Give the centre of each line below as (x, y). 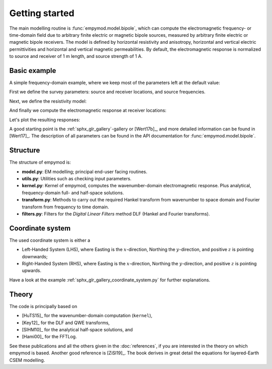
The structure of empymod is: (40, 162)
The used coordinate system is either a (50, 240)
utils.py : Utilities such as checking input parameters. (77, 179)
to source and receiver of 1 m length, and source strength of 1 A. (76, 56)
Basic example (33, 70)
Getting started (42, 13)
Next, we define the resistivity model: (48, 101)
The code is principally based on (43, 306)
